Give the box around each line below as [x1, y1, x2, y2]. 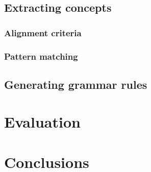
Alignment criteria [4, 26, 82, 39]
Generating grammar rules [4, 76, 147, 92]
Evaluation [4, 111, 81, 132]
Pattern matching [4, 50, 78, 62]
